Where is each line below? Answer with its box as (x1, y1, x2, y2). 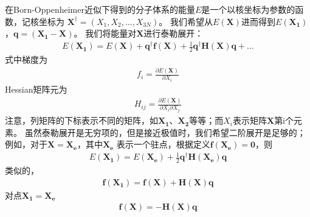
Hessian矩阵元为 (5, 83, 67, 96)
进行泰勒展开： (143, 27, 204, 40)
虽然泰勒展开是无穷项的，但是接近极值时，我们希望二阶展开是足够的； (24, 126, 306, 138)
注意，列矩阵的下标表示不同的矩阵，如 (5, 114, 158, 127)
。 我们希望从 (159, 15, 213, 27)
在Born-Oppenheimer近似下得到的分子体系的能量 (5, 3, 195, 15)
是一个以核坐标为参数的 (201, 3, 295, 15)
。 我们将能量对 (74, 27, 137, 40)
